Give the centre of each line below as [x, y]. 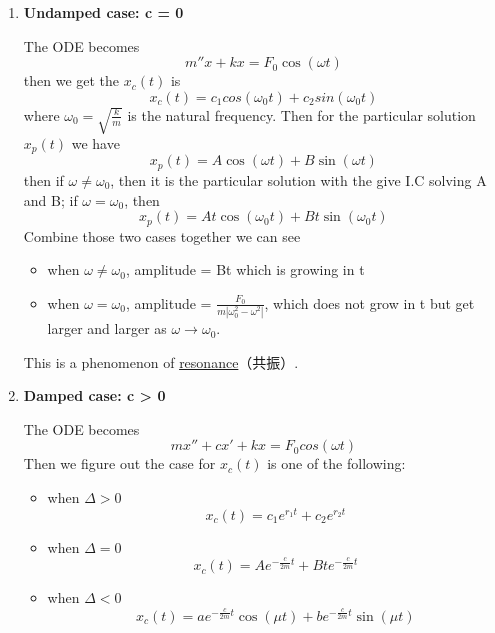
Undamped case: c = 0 [103, 12]
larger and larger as [107, 328]
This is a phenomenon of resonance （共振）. [161, 361]
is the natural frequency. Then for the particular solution [301, 114]
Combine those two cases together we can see [162, 235]
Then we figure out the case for [119, 463]
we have [95, 143]
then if [43, 179]
